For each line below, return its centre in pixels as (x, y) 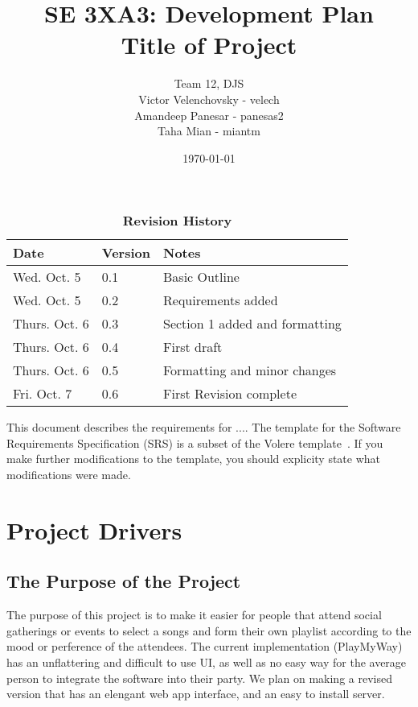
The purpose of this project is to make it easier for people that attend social (194, 615)
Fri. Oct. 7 (43, 394)
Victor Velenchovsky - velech (209, 99)
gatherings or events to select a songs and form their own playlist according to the (209, 630)
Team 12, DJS (209, 83)
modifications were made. (69, 475)
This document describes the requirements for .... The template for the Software (204, 427)
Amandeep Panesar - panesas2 (209, 115)
